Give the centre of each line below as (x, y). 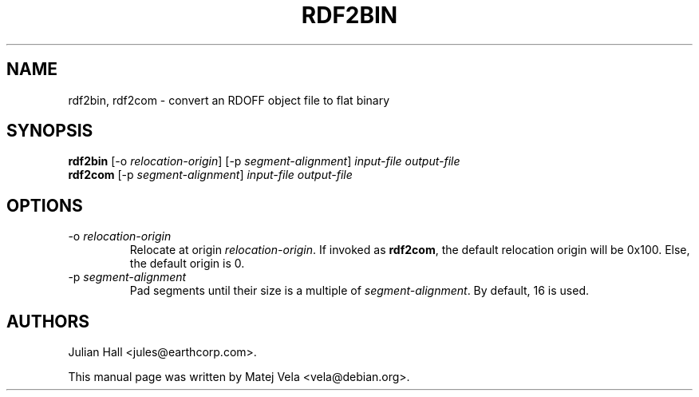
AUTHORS (48, 321)
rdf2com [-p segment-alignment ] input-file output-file (210, 175)
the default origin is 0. (187, 264)
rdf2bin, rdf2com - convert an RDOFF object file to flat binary (229, 100)
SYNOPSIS (50, 131)
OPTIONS (45, 205)
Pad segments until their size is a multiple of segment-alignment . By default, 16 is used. (359, 291)
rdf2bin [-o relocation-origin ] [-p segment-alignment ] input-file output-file (264, 161)
